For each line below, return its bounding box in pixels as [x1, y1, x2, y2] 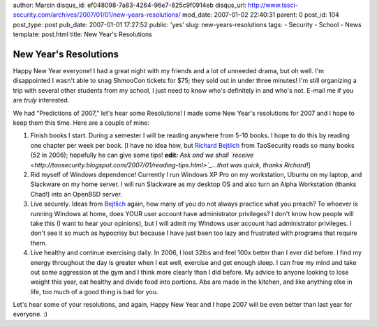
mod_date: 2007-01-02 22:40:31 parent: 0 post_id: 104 [182, 10, 340, 19]
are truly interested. [13, 96, 70, 105]
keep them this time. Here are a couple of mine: [13, 119, 150, 127]
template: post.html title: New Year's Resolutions [13, 30, 153, 38]
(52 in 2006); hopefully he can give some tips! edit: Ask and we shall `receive [30, 151, 254, 160]
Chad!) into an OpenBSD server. [30, 190, 122, 198]
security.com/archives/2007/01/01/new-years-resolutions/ [13, 10, 181, 19]
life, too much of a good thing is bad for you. [30, 287, 158, 296]
